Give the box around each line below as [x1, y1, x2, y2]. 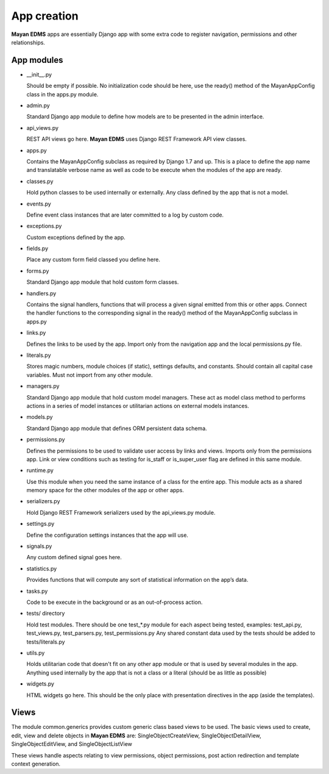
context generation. [11, 760, 61, 767]
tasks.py [26, 587, 48, 595]
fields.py [26, 245, 49, 253]
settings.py [26, 520, 55, 528]
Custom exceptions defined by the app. [26, 234, 126, 241]
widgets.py [26, 680, 55, 687]
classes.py [26, 177, 54, 185]
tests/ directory [26, 610, 65, 617]
